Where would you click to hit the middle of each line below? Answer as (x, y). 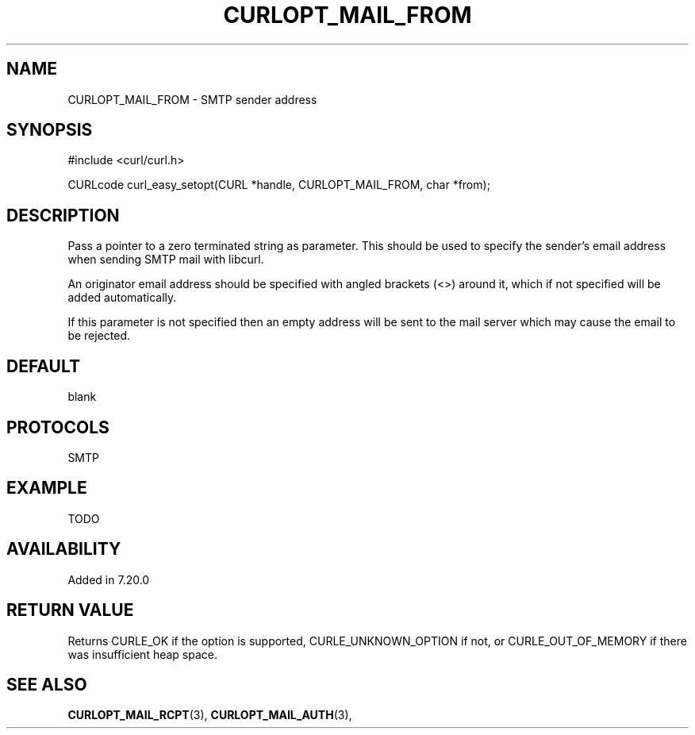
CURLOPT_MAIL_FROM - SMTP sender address (192, 99)
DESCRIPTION (63, 215)
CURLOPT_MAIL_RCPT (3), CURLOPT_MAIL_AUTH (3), (210, 715)
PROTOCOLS (58, 427)
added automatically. (122, 298)
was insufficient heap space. (143, 654)
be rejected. (99, 336)
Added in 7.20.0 (109, 579)
